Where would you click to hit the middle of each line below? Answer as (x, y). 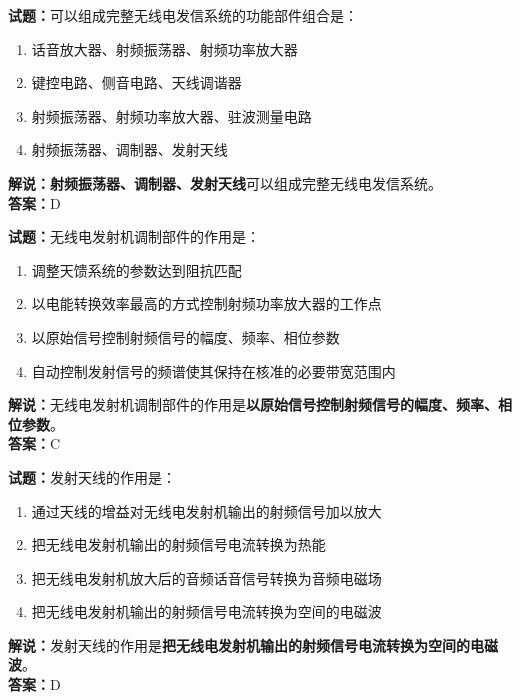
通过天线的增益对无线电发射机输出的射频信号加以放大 (206, 510)
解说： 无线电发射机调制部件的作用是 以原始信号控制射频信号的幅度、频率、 (253, 404)
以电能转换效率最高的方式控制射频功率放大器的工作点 (206, 303)
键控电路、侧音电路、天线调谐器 (136, 82)
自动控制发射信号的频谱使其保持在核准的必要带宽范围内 (213, 370)
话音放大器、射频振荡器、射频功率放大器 (164, 48)
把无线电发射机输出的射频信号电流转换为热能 (178, 544)
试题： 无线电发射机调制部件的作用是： (134, 236)
